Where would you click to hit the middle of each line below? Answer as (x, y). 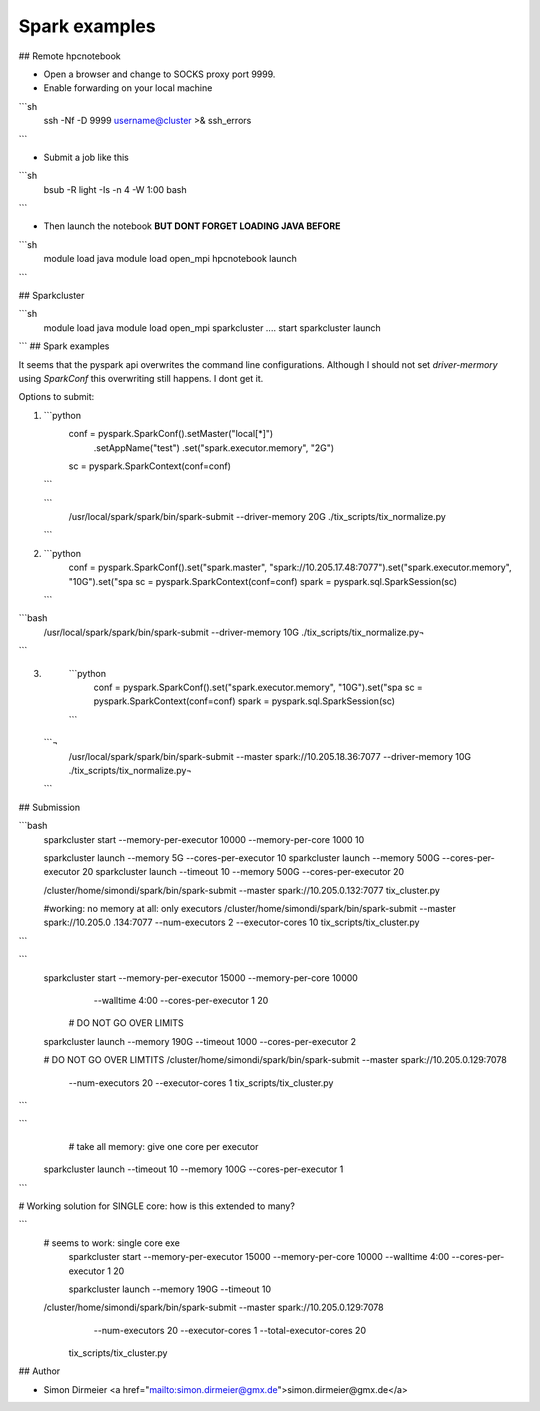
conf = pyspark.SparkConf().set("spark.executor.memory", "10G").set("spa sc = (258, 687)
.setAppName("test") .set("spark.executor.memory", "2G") (214, 447)
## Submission (49, 807)
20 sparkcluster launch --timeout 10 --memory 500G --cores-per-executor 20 (243, 872)
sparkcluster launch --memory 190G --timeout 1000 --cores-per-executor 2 (200, 1041)
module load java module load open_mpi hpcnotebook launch (170, 259)
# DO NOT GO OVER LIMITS (126, 1023)
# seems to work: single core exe (111, 1242)
